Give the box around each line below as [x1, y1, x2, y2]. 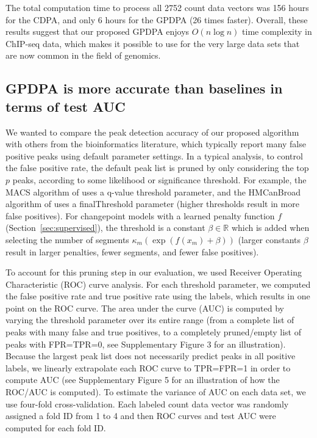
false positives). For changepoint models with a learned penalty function [5, 209, 275, 222]
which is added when [231, 221, 310, 234]
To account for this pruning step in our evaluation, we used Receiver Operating [5, 266, 302, 279]
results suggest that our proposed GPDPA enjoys [5, 25, 190, 38]
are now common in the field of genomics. [5, 49, 161, 62]
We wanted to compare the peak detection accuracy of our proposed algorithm [5, 125, 299, 138]
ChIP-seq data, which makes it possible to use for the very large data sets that [5, 37, 300, 49]
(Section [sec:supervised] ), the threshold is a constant [5, 221, 205, 234]
